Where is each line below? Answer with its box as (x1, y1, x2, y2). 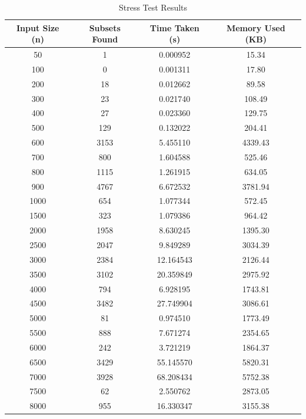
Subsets (89, 21, 121, 34)
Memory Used (226, 21, 285, 34)
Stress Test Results (118, 1, 188, 13)
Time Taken (149, 21, 199, 34)
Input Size (16, 21, 59, 34)
